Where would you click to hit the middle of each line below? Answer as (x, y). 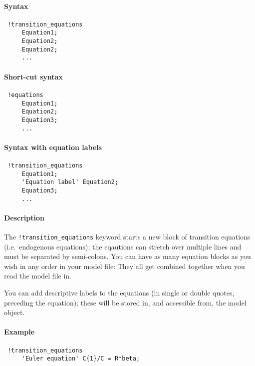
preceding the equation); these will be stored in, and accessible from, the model (125, 302)
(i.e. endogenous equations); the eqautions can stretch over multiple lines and (123, 246)
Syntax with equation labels (53, 147)
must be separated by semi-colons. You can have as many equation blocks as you (127, 256)
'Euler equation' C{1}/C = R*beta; (81, 359)
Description (24, 217)
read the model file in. (38, 276)
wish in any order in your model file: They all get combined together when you (125, 266)
